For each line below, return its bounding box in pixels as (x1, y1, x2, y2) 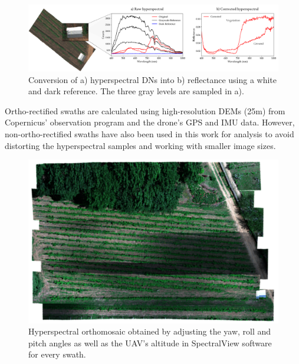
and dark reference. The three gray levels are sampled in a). (28, 85, 244, 97)
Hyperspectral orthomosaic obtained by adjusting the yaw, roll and (28, 325, 271, 337)
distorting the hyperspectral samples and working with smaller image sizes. (5, 139, 276, 151)
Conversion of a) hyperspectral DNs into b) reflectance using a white (28, 73, 277, 85)
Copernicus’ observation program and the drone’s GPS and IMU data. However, (5, 116, 295, 128)
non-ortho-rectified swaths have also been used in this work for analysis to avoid (5, 128, 294, 140)
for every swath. (28, 348, 86, 360)
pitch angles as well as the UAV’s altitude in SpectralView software (28, 336, 272, 349)
